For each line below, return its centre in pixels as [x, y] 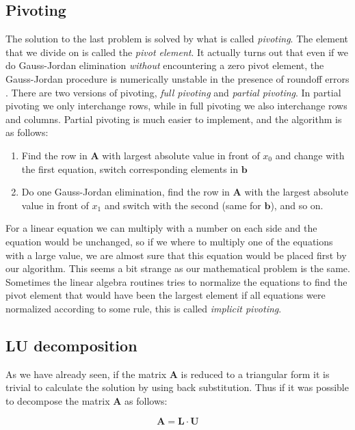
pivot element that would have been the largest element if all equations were [166, 295]
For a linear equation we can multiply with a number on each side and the [161, 228]
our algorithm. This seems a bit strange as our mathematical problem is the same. [178, 268]
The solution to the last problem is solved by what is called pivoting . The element [177, 39]
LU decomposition [71, 345]
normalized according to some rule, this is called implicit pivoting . [144, 308]
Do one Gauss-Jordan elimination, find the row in [126, 192]
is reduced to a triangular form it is [255, 374]
